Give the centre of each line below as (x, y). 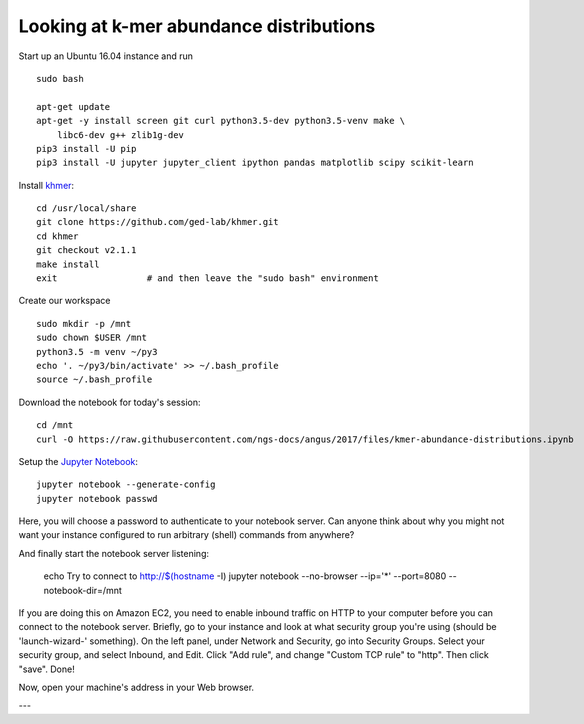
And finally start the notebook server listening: (114, 553)
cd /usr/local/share (86, 208)
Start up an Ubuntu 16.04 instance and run (106, 56)
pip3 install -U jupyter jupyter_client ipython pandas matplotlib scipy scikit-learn (255, 163)
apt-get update (73, 106)
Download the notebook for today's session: (109, 402)
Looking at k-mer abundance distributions (197, 26)
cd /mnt (55, 425)
